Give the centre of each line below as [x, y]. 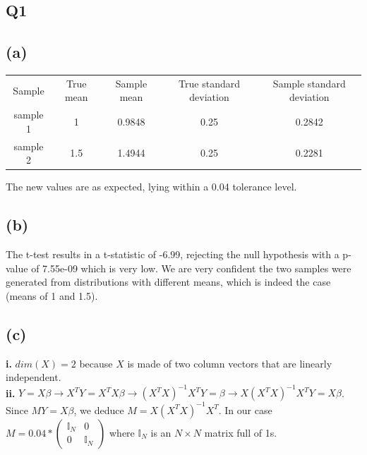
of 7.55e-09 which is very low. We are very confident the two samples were [191, 268]
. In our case [245, 409]
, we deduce [99, 409]
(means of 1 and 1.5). [52, 295]
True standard [209, 83]
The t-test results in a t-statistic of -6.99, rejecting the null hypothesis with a [173, 254]
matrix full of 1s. [241, 432]
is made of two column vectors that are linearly [230, 363]
